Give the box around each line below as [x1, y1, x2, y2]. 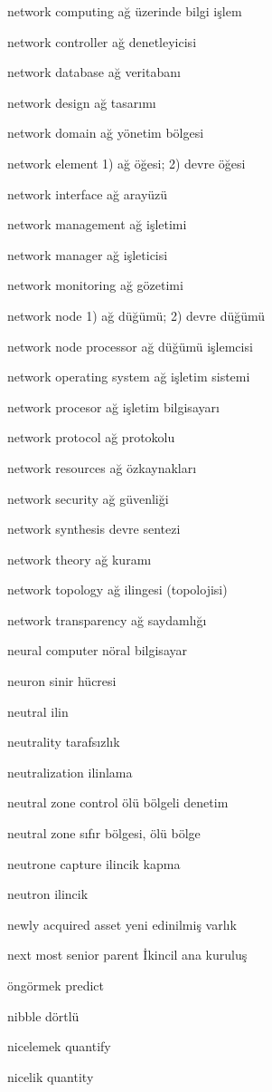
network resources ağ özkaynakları [7, 458, 197, 477]
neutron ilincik [7, 884, 89, 904]
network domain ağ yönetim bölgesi [7, 123, 204, 142]
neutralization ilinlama [7, 762, 133, 781]
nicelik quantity [7, 1067, 94, 1086]
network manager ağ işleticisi [7, 245, 168, 264]
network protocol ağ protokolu [7, 428, 175, 447]
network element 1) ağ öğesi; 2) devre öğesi [7, 153, 246, 172]
